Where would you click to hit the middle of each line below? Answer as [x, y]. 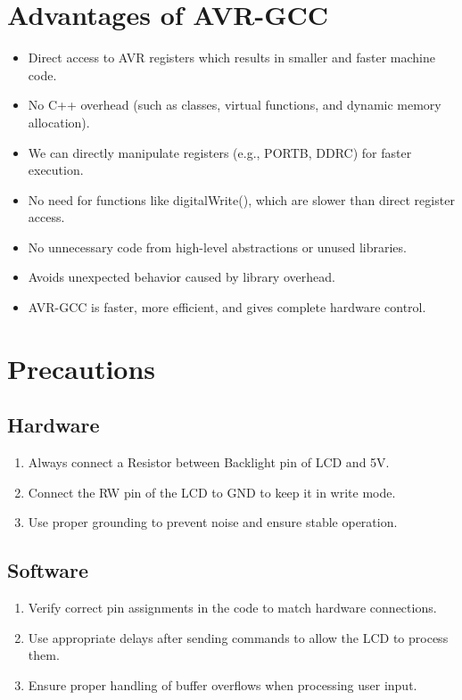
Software [48, 570]
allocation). [59, 122]
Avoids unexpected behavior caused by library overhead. [181, 277]
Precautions [82, 368]
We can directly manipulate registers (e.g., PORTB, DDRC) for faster [220, 152]
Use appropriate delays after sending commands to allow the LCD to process [238, 637]
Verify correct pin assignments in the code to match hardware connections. [232, 608]
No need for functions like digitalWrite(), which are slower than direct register [241, 199]
